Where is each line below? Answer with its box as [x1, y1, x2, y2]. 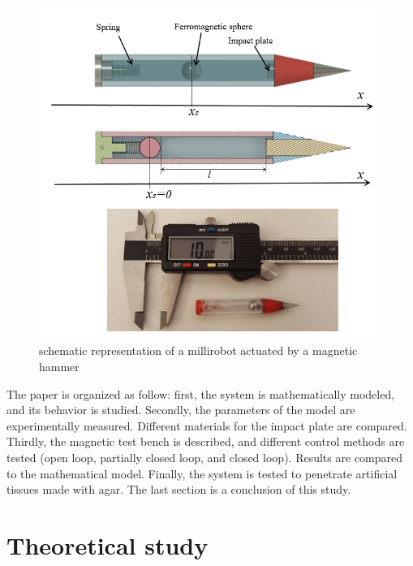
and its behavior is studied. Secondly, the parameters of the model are [6, 401, 355, 418]
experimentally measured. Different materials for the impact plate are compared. [6, 417, 407, 434]
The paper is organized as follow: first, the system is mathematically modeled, [6, 385, 395, 402]
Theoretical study [6, 528, 209, 561]
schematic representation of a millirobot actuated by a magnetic [39, 342, 358, 359]
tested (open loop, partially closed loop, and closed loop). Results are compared [6, 449, 402, 466]
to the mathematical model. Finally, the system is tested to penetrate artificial [6, 464, 398, 482]
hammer [39, 358, 80, 375]
